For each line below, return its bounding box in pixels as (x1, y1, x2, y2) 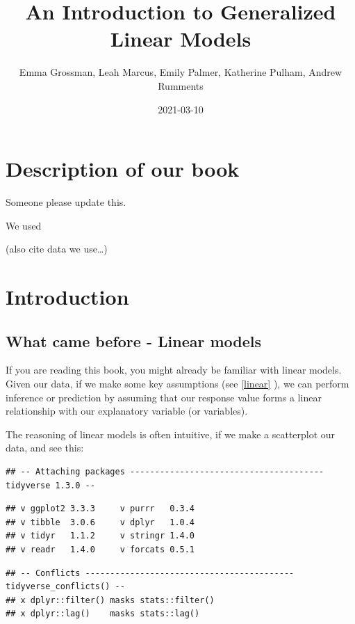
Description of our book (6, 154, 240, 183)
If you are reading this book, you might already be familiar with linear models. (6, 362, 342, 377)
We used (6, 218, 42, 232)
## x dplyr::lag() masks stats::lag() (6, 609, 200, 619)
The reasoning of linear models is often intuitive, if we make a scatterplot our (6, 426, 336, 441)
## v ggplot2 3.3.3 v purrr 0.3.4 (6, 504, 195, 514)
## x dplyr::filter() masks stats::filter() (6, 595, 215, 605)
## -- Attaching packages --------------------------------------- (6, 466, 324, 477)
